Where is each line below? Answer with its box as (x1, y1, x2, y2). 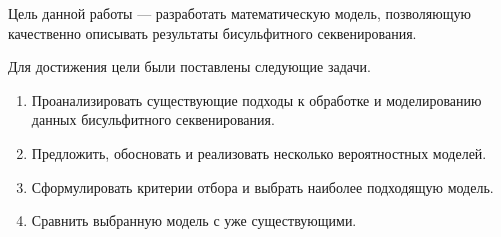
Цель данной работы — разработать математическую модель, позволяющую (8, 3, 471, 23)
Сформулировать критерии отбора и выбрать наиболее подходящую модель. (31, 176, 494, 197)
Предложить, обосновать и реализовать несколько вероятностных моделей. (31, 142, 487, 163)
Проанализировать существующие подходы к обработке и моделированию (31, 89, 482, 110)
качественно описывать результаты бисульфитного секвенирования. (8, 22, 417, 43)
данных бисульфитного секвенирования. (31, 109, 275, 130)
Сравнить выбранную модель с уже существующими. (31, 210, 357, 231)
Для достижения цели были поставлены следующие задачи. (8, 56, 371, 77)
